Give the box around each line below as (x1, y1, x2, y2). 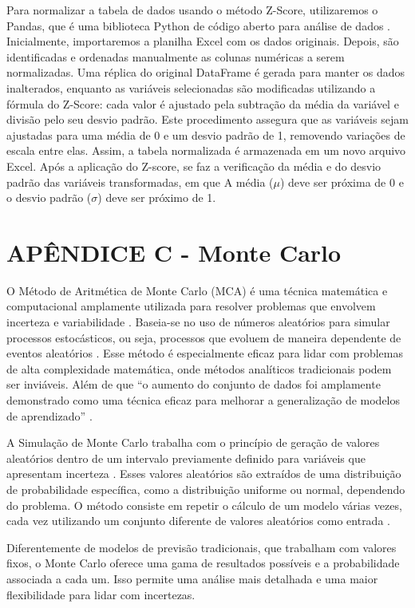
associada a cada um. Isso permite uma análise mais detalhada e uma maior (6, 570, 378, 586)
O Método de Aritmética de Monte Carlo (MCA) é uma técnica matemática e (6, 282, 388, 298)
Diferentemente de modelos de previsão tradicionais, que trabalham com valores (6, 539, 397, 555)
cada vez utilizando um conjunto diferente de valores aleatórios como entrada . (6, 512, 390, 529)
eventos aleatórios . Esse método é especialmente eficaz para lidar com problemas (6, 345, 403, 361)
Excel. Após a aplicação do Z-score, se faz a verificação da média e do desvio (6, 157, 381, 174)
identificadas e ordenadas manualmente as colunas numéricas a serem (6, 48, 345, 65)
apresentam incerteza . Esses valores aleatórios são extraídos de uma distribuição (6, 465, 401, 482)
